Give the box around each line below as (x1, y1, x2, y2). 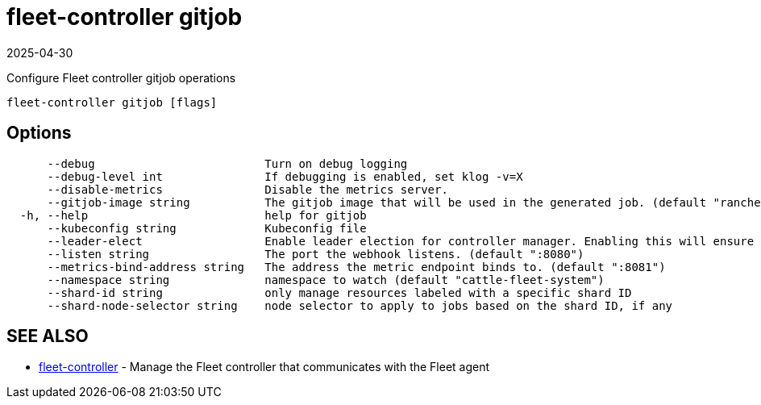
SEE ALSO (6, 326, 89, 347)
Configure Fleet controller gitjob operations (6, 70, 236, 85)
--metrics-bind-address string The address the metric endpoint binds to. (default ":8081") (47, 260, 666, 273)
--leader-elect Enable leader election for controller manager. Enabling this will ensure (47, 234, 755, 248)
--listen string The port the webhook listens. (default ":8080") (47, 247, 584, 261)
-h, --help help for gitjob (19, 208, 367, 222)
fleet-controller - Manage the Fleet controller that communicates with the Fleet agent (39, 360, 490, 374)
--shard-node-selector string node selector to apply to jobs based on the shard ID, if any (47, 299, 673, 312)
